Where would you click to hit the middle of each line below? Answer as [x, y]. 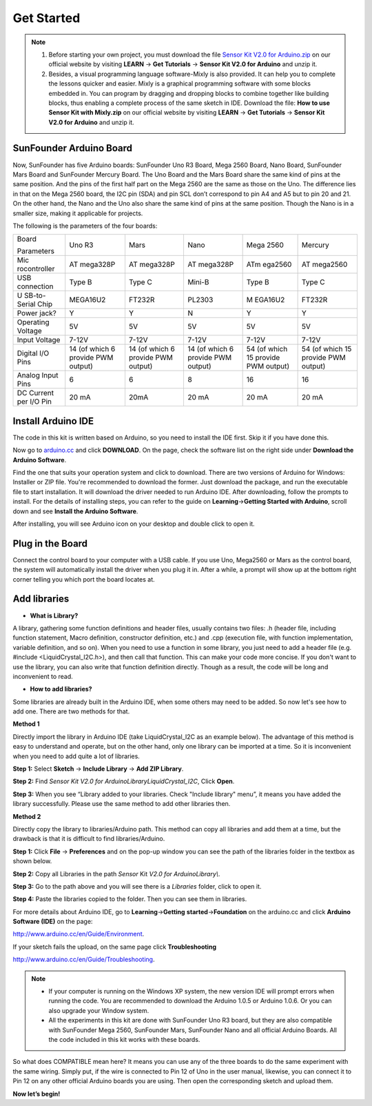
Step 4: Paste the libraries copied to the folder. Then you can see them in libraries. [130, 899]
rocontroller [36, 269]
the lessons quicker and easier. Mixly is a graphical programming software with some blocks [180, 83]
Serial [26, 304]
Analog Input [38, 375]
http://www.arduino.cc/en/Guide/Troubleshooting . [84, 960]
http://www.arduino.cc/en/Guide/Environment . [79, 934]
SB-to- [35, 295]
